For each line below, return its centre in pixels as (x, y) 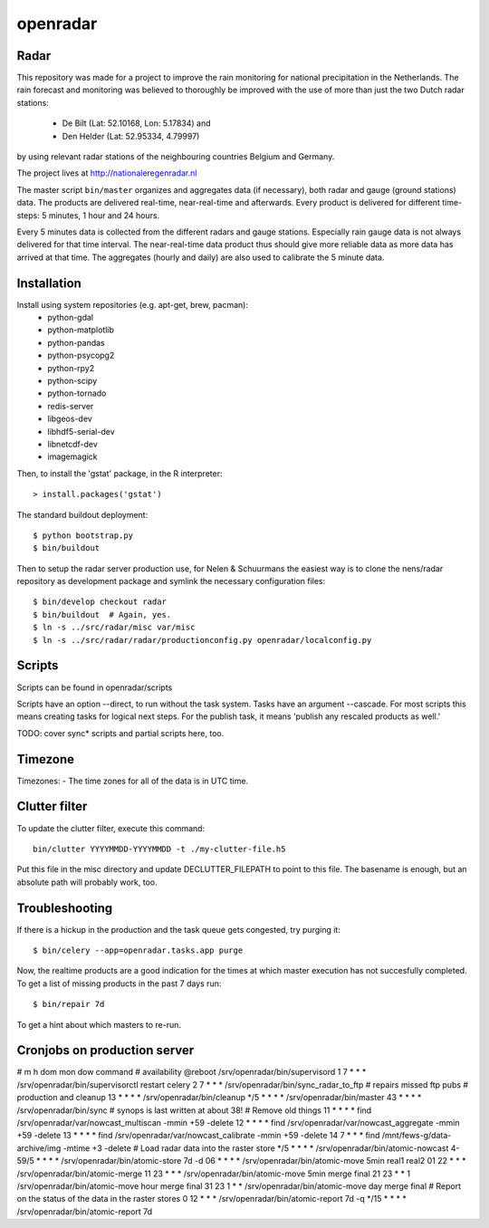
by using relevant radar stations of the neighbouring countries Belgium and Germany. (176, 157)
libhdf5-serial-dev (81, 431)
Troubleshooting (65, 908)
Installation (49, 283)
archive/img (39, 1148)
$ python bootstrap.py (83, 535)
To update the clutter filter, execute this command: (111, 828)
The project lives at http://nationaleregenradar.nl (107, 173)
